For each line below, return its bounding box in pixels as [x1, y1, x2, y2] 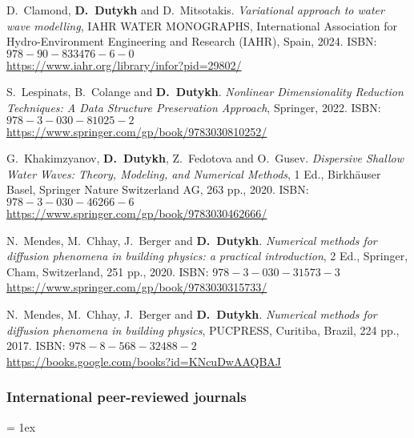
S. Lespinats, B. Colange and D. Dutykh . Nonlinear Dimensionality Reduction [6, 83, 404, 100]
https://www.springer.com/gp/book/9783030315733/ [6, 279, 267, 295]
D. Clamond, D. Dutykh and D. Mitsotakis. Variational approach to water [6, 2, 384, 18]
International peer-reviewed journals [6, 387, 247, 407]
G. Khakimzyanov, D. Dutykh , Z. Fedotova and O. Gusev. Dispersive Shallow [6, 150, 404, 167]
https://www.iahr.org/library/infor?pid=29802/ [6, 56, 242, 73]
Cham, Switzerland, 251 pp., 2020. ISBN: [6, 263, 209, 279]
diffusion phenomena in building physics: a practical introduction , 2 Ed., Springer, [6, 247, 408, 264]
